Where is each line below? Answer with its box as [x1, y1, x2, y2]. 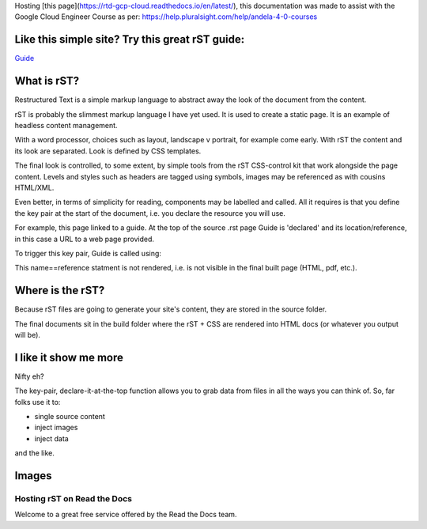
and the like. [14, 448, 55, 458]
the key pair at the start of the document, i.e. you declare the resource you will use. [14, 208, 286, 217]
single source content [34, 412, 106, 421]
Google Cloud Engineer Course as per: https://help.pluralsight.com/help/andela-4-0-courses [14, 12, 318, 21]
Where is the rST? [14, 284, 105, 297]
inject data [34, 433, 69, 443]
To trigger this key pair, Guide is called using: [14, 248, 162, 258]
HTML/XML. [14, 183, 55, 192]
